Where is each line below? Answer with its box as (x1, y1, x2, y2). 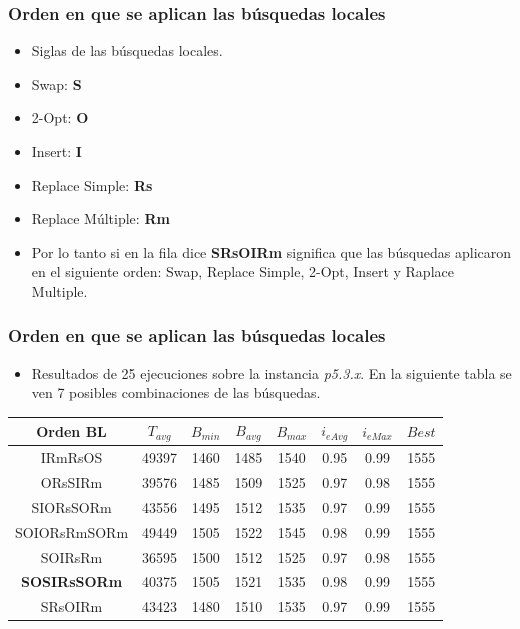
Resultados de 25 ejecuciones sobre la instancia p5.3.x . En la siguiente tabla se (31, 362, 512, 383)
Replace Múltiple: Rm (31, 208, 170, 229)
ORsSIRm (40, 472, 103, 493)
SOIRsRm (40, 546, 103, 567)
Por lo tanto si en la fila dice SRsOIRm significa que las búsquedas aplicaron (31, 241, 512, 262)
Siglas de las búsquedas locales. (31, 40, 223, 61)
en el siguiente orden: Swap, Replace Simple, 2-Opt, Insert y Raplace (31, 261, 454, 282)
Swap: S (31, 73, 82, 94)
